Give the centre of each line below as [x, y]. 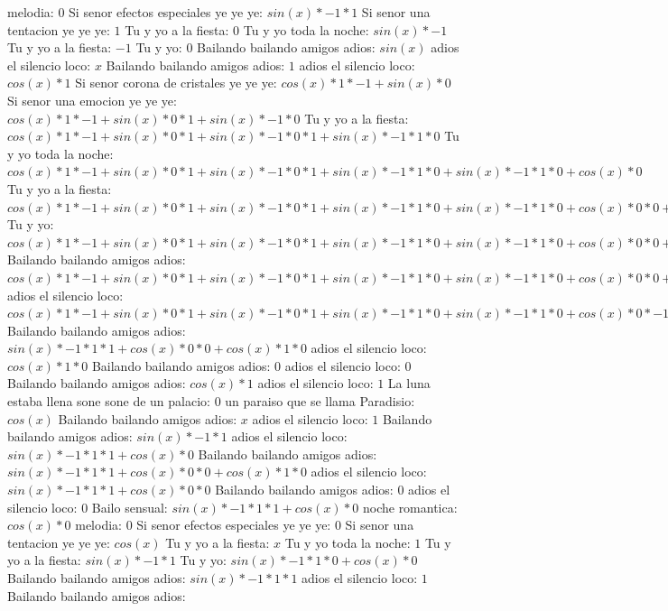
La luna [409, 383]
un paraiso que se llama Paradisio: [320, 401]
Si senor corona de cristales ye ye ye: [176, 83]
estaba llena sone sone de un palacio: [109, 401]
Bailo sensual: [130, 507]
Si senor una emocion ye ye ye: [92, 100]
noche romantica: [410, 507]
